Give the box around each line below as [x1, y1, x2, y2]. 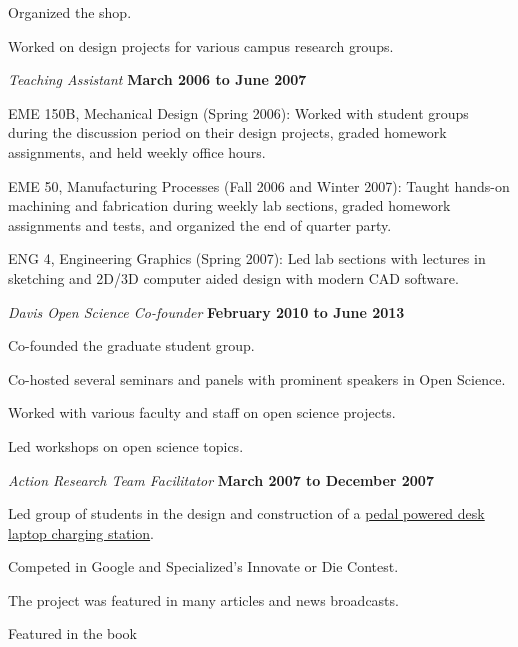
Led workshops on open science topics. [8, 435, 244, 456]
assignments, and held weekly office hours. [8, 141, 266, 162]
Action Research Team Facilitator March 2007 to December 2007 [8, 469, 434, 490]
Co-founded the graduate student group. [8, 335, 255, 356]
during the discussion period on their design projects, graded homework [8, 122, 447, 143]
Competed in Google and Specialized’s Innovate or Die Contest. [8, 556, 399, 577]
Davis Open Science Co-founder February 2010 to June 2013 [8, 301, 405, 322]
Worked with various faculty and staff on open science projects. [8, 402, 396, 423]
